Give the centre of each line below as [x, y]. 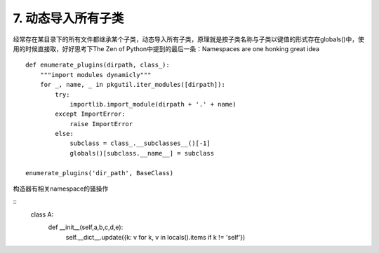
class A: [42, 214]
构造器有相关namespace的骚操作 [61, 189]
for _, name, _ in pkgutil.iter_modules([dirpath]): [133, 85]
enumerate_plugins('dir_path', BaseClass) [100, 173]
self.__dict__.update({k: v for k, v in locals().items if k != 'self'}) [155, 237]
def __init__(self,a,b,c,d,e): [86, 227]
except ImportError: [90, 114]
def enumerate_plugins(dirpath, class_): [98, 65]
